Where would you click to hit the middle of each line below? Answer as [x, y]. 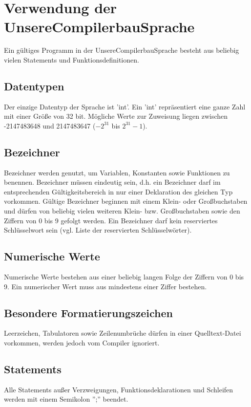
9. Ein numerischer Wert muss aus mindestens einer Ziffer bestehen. [105, 286]
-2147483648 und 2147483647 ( [50, 125]
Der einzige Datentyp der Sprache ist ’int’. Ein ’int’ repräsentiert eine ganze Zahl [125, 106]
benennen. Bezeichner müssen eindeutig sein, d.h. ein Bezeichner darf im [112, 182]
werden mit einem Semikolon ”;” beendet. [66, 399]
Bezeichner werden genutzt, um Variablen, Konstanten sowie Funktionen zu [117, 172]
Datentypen [34, 86]
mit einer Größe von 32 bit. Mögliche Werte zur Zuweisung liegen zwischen [116, 116]
